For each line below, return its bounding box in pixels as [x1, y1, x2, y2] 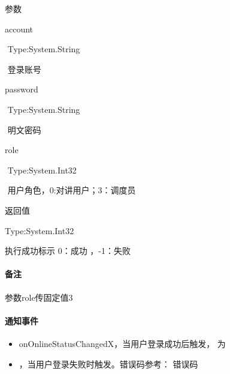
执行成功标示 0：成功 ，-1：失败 [5, 244, 131, 257]
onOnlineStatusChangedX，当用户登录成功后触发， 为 [19, 337, 226, 349]
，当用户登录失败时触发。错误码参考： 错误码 [19, 357, 198, 370]
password [5, 83, 38, 95]
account [5, 22, 34, 35]
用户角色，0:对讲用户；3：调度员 [7, 184, 136, 196]
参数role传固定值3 [5, 291, 73, 303]
